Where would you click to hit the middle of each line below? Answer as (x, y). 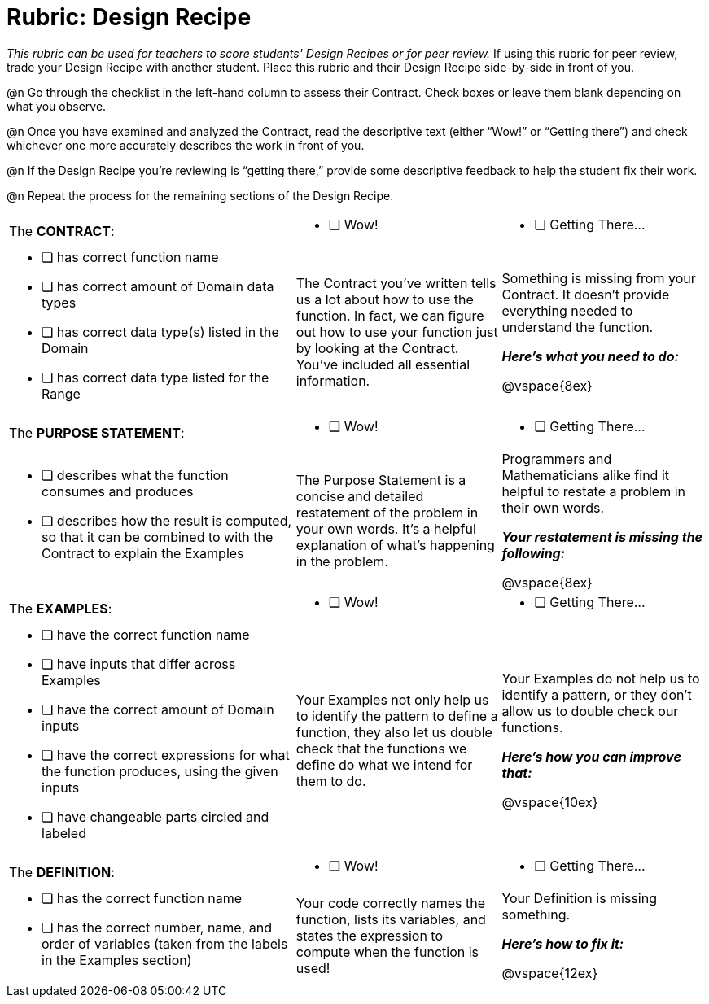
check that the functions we (381, 748)
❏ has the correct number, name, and (157, 927)
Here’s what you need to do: (590, 356)
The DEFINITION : (62, 872)
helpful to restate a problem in (593, 491)
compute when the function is (387, 952)
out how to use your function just (397, 332)
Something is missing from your (599, 278)
